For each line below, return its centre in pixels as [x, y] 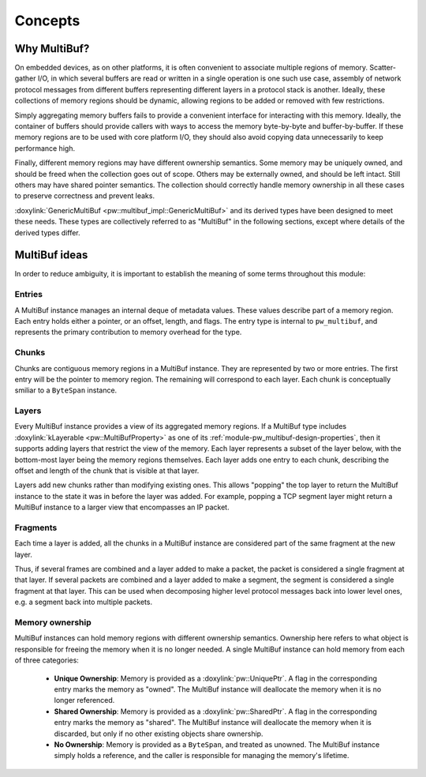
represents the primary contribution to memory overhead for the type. [128, 332]
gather [25, 78]
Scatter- [383, 68]
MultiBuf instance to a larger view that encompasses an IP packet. [122, 507]
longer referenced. [84, 700]
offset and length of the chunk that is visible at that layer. [107, 471]
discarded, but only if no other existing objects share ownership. [159, 734]
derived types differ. [47, 232]
